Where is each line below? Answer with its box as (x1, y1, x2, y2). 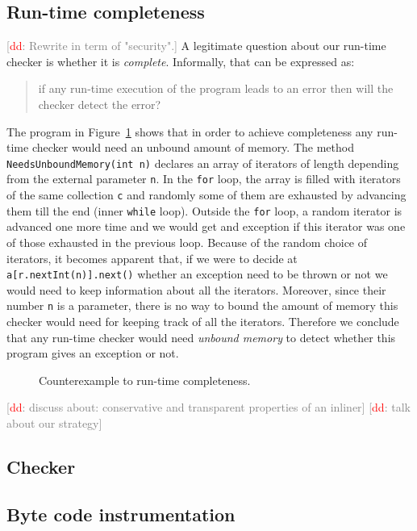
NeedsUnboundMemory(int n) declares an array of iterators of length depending (6, 154, 399, 171)
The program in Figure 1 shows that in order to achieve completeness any (6, 123, 373, 140)
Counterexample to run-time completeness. (39, 371, 251, 388)
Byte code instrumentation (6, 501, 236, 526)
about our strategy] (6, 415, 102, 432)
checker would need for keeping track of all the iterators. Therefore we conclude (6, 313, 399, 330)
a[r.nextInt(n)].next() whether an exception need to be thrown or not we (6, 265, 388, 282)
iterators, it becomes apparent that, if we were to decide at (6, 249, 298, 266)
